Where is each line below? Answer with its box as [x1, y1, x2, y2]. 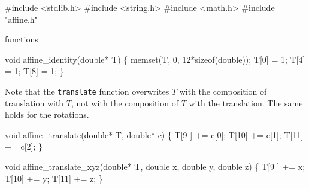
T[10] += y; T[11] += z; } [5, 172, 103, 184]
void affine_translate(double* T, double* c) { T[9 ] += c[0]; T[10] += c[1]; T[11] [5, 128, 304, 141]
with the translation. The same [189, 96, 303, 109]
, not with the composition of [71, 96, 178, 109]
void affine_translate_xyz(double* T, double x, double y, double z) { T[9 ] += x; [5, 160, 305, 172]
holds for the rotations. [5, 108, 89, 121]
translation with [5, 96, 64, 109]
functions [5, 33, 38, 45]
